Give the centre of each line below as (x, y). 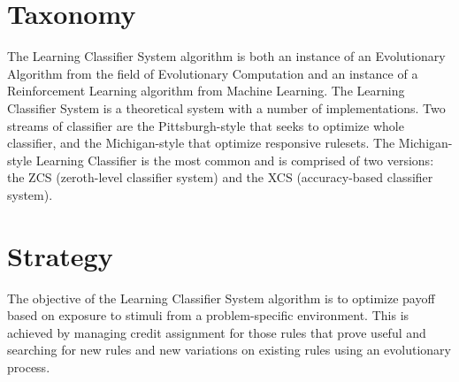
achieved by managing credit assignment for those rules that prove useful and (217, 332)
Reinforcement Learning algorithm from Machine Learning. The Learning (206, 91)
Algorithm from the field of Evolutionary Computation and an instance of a (213, 73)
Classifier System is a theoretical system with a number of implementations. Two (226, 107)
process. (29, 367)
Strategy (60, 255)
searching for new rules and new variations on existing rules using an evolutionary (229, 350)
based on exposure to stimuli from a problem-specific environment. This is (208, 315)
